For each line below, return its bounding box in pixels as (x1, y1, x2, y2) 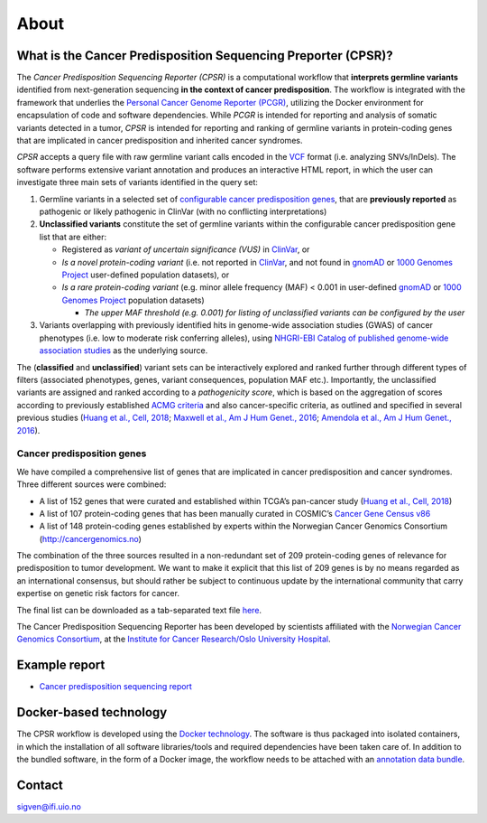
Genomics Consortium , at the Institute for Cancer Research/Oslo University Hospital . (16, 633, 331, 645)
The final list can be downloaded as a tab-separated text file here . (16, 604, 262, 615)
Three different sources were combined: (16, 479, 167, 490)
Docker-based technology (16, 705, 168, 720)
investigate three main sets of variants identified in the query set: (16, 177, 259, 188)
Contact (16, 777, 63, 792)
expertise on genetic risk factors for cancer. (16, 588, 180, 599)
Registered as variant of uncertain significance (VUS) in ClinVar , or (61, 244, 310, 255)
